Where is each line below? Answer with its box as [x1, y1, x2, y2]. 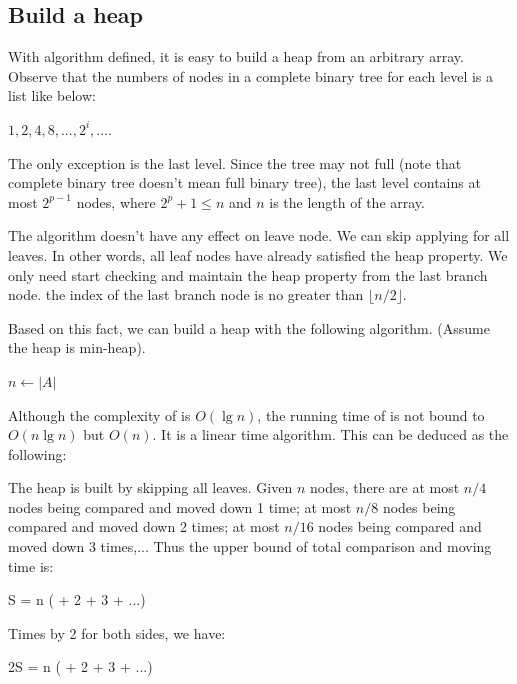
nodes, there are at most [309, 477, 460, 498]
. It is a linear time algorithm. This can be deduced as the [152, 424, 509, 445]
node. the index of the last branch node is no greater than [8, 284, 364, 305]
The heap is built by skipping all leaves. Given [8, 477, 293, 498]
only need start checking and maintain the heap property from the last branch [8, 264, 488, 285]
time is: [8, 555, 54, 576]
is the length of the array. [269, 191, 425, 212]
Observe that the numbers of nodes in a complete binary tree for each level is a [8, 65, 494, 86]
